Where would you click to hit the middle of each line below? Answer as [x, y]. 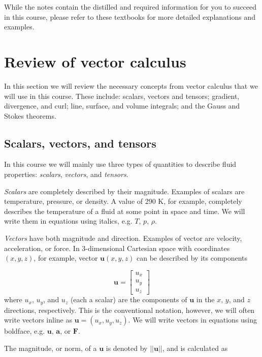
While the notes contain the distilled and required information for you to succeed [130, 7]
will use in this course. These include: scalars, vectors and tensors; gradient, [122, 96]
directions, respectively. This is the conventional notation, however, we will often [129, 310]
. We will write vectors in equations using [193, 320]
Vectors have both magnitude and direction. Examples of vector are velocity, [123, 238]
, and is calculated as [195, 348]
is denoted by [127, 348]
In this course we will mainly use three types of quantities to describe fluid [120, 164]
